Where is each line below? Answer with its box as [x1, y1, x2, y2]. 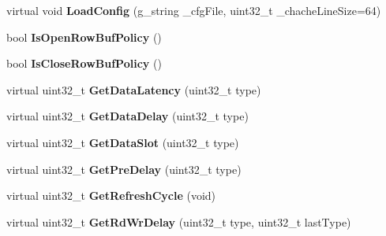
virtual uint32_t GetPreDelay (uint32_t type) [6, 160, 242, 177]
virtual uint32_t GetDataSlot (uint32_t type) [6, 134, 239, 150]
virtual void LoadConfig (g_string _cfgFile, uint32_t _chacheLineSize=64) [6, 2, 381, 18]
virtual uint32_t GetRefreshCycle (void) [6, 187, 216, 204]
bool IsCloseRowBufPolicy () [6, 55, 162, 72]
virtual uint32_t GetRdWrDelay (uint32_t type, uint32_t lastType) [6, 213, 351, 230]
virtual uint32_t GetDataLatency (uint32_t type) [6, 81, 261, 98]
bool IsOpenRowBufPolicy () [6, 28, 162, 45]
